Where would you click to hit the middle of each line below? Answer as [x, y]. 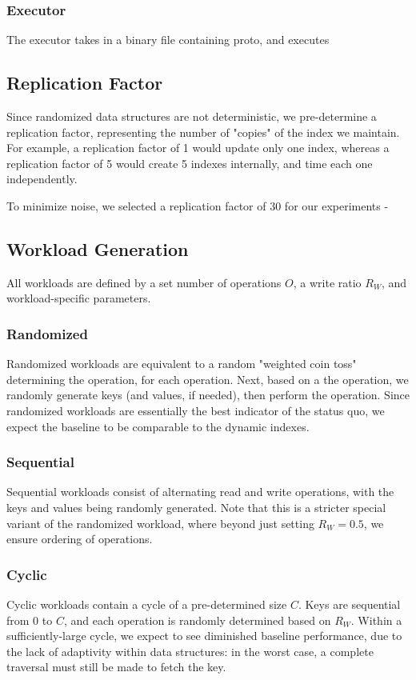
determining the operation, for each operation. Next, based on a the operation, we [208, 379]
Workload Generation [98, 248]
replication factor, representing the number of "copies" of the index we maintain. [203, 132]
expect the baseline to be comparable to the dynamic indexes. [158, 426]
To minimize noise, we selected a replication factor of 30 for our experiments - [198, 205]
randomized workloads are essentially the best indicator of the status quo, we [196, 410]
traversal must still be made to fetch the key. [116, 667]
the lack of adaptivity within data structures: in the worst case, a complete [190, 651]
